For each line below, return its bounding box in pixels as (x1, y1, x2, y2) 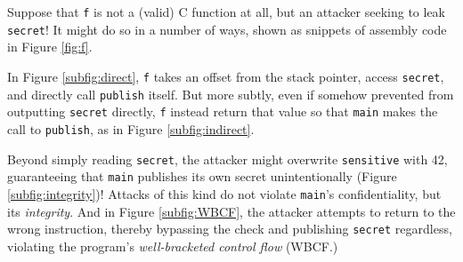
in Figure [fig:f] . (7, 37, 93, 56)
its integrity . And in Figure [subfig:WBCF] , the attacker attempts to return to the (7, 202, 456, 220)
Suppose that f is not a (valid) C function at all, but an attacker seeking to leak (7, 3, 446, 20)
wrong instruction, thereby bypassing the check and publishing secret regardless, (7, 219, 452, 238)
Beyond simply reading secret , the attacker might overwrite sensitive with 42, (7, 149, 448, 168)
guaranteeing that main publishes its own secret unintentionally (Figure (7, 167, 397, 186)
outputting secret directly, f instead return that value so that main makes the (7, 102, 438, 121)
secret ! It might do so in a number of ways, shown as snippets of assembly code (7, 20, 447, 38)
